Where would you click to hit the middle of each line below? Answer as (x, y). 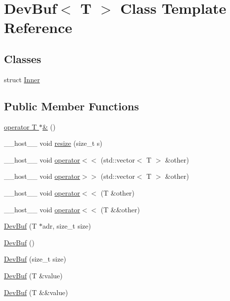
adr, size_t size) (67, 226)
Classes (23, 58)
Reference (38, 27)
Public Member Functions (71, 106)
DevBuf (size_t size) (35, 259)
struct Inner (22, 79)
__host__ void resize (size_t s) (53, 143)
